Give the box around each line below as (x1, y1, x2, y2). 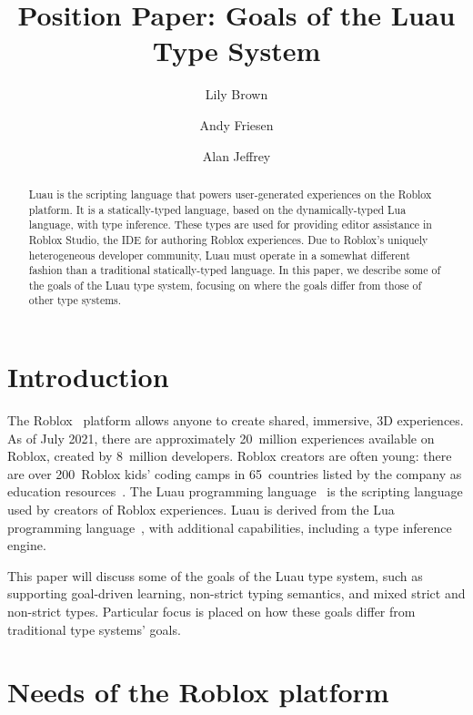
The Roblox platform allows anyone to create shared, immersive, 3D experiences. (7, 411, 464, 430)
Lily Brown (205, 85, 268, 104)
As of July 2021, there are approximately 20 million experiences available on (7, 428, 435, 447)
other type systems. (28, 292, 122, 308)
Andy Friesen (199, 115, 274, 134)
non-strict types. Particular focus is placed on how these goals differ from (7, 602, 416, 621)
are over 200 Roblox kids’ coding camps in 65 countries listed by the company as (7, 464, 462, 483)
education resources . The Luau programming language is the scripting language (7, 482, 463, 501)
